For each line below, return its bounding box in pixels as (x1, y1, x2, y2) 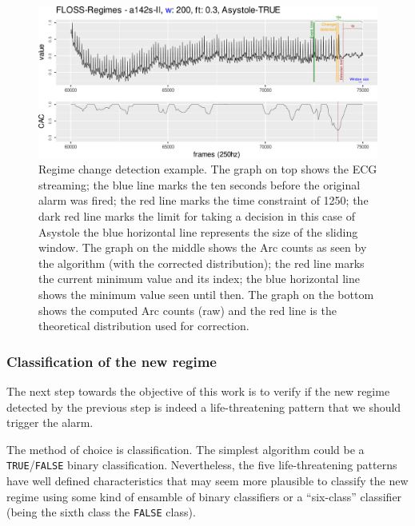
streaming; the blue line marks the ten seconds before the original (38, 176, 361, 193)
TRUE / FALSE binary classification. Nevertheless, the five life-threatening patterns (6, 456, 397, 473)
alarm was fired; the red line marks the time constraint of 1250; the (38, 192, 369, 209)
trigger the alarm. (6, 414, 94, 431)
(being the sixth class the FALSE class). (6, 504, 196, 520)
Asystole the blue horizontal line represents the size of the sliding (38, 223, 358, 240)
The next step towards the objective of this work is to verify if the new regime (6, 382, 390, 399)
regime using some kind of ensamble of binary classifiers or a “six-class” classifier (6, 488, 402, 504)
